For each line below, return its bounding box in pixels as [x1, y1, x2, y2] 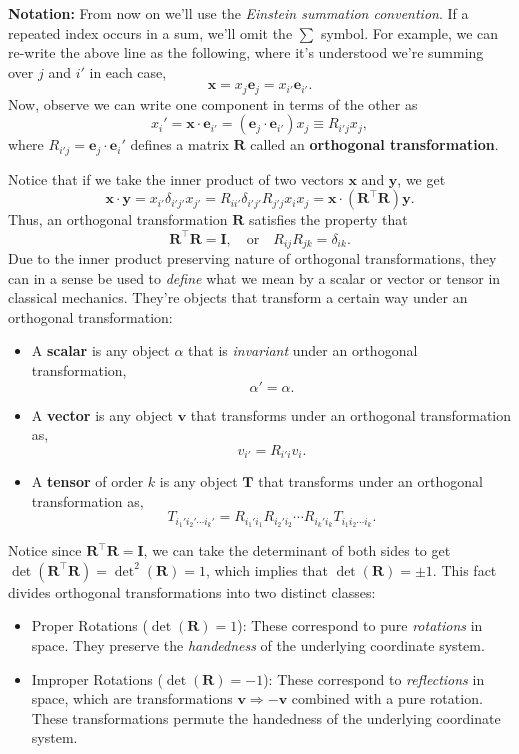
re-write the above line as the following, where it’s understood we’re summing [8, 42, 484, 63]
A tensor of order [31, 471, 144, 492]
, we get [397, 168, 446, 189]
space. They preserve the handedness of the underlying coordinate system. [31, 635, 485, 656]
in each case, [89, 61, 167, 82]
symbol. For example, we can [320, 22, 499, 43]
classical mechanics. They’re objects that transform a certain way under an [8, 287, 468, 308]
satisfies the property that [249, 209, 408, 230]
